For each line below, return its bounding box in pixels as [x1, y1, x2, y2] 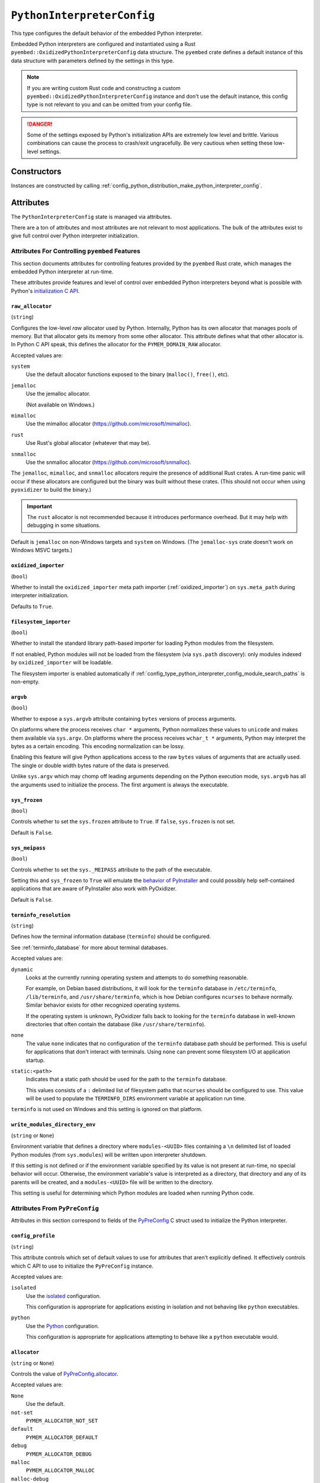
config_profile [11, 1233, 56, 1239]
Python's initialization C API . [11, 287, 80, 294]
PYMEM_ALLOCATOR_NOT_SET [25, 1418, 98, 1424]
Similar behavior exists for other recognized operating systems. [25, 1001, 181, 1008]
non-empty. [11, 678, 40, 685]
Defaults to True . [11, 603, 53, 610]
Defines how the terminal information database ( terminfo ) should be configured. [11, 933, 212, 940]
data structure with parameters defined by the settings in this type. [11, 57, 174, 64]
